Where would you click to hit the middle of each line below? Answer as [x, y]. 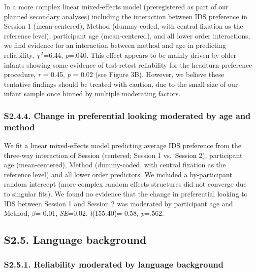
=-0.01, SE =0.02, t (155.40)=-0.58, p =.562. [99, 213]
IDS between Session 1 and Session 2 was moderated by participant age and [118, 203]
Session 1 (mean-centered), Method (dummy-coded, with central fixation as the [124, 26]
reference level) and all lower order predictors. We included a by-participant [118, 174]
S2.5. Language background [75, 240]
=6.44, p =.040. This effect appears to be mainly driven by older [140, 55]
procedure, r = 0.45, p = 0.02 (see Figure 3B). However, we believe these [114, 74]
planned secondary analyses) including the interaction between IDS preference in [126, 16]
